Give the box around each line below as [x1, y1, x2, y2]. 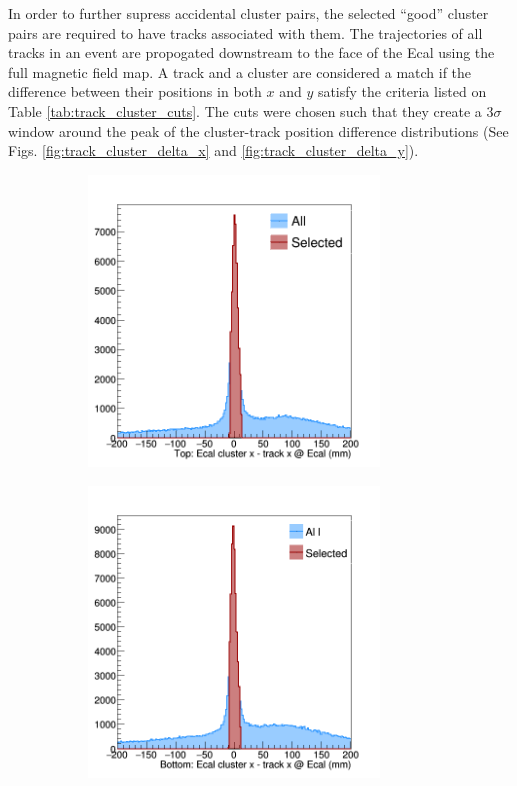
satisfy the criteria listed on [317, 81, 487, 102]
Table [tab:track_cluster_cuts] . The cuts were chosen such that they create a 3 [8, 100, 494, 121]
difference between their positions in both [8, 81, 262, 102]
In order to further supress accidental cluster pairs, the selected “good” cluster [8, 3, 489, 23]
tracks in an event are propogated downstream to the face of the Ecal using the [8, 42, 495, 63]
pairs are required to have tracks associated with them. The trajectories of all [8, 22, 483, 43]
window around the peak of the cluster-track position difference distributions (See [8, 120, 509, 141]
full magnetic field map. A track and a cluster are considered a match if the [8, 61, 472, 82]
